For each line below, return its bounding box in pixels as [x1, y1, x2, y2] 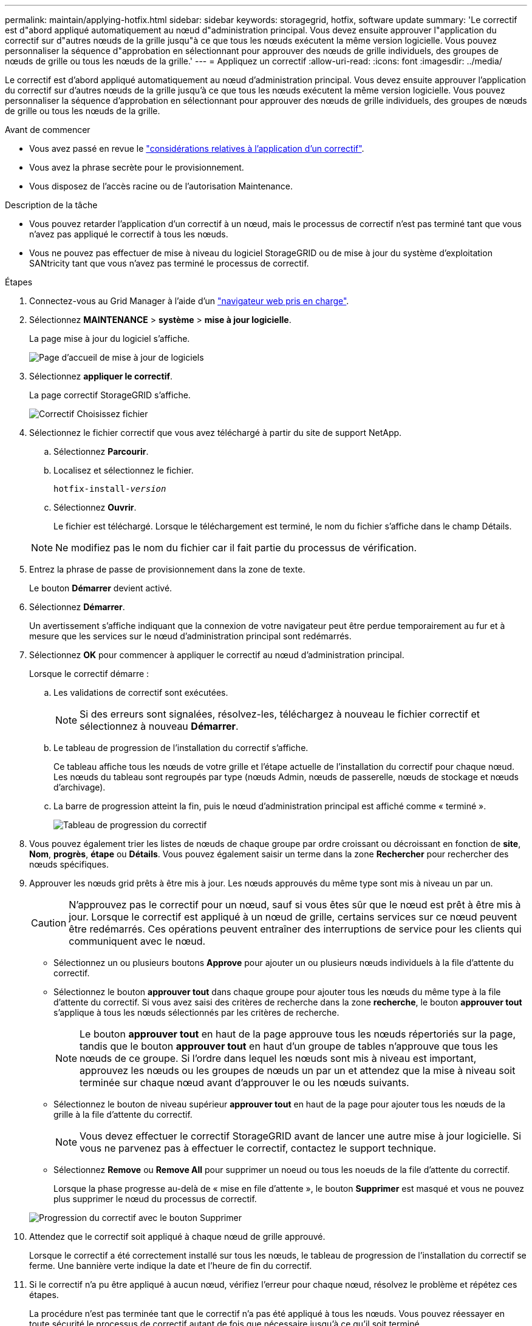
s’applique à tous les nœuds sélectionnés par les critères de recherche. [53, 1007, 339, 1018]
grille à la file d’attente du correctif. [53, 1109, 193, 1120]
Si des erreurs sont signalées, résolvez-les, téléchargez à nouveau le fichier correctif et [80, 708, 480, 720]
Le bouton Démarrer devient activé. [29, 583, 172, 593]
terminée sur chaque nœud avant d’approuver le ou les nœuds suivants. [80, 1076, 409, 1089]
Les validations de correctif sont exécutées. [53, 687, 228, 698]
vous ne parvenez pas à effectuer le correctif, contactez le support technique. [80, 1142, 437, 1154]
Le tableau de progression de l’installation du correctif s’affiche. [53, 743, 309, 753]
